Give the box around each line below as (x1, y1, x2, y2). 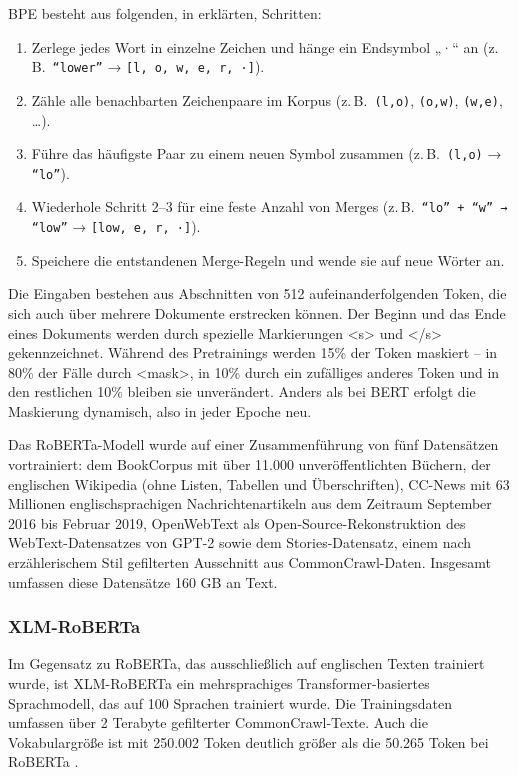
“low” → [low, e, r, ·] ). (31, 216, 201, 237)
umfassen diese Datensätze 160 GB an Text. (8, 571, 278, 592)
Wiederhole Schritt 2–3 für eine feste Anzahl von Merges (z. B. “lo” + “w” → (31, 196, 508, 217)
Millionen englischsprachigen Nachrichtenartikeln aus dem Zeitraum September (8, 493, 492, 514)
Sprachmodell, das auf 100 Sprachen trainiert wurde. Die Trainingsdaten (8, 692, 452, 713)
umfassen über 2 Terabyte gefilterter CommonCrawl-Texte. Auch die (8, 712, 428, 733)
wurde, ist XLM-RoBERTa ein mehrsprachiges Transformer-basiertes (8, 673, 430, 694)
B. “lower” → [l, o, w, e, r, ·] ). (31, 56, 265, 77)
